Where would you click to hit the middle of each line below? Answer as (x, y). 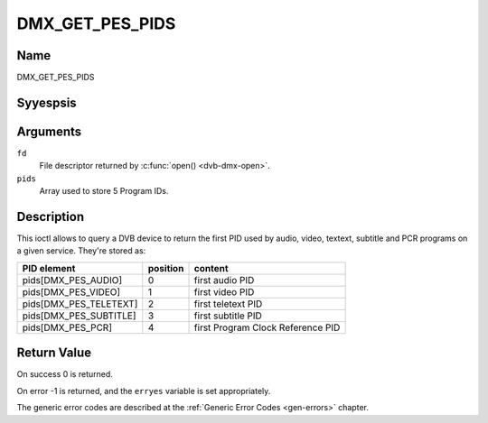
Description (51, 216)
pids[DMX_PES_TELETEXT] (80, 304)
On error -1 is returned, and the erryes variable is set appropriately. (144, 391)
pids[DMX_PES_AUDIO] (72, 280)
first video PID (224, 291)
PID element (49, 268)
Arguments (49, 131)
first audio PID (224, 280)
